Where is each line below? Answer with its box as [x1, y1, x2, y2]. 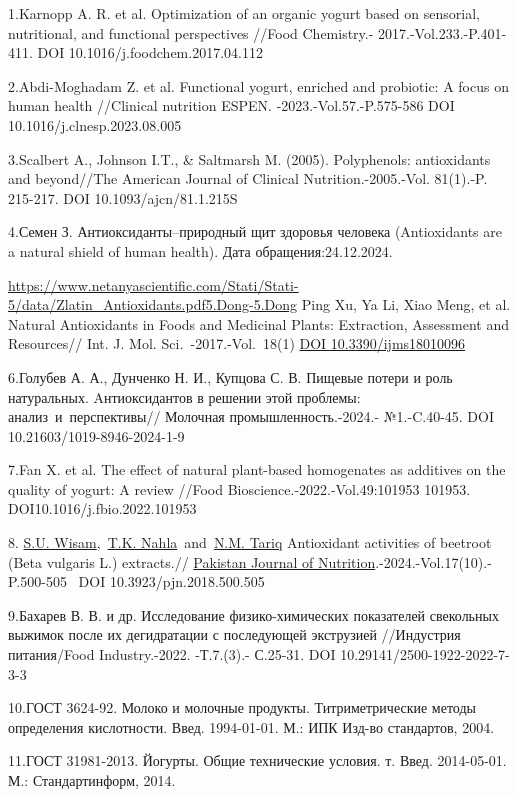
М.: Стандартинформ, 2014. [8, 770, 176, 790]
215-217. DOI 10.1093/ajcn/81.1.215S [8, 187, 238, 208]
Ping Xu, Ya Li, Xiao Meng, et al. [301, 294, 511, 315]
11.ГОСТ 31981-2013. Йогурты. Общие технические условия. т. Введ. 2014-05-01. [8, 750, 507, 771]
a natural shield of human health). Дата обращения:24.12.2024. [8, 240, 393, 261]
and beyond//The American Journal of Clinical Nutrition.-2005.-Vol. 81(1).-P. [8, 168, 488, 189]
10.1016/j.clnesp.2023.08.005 [8, 114, 182, 135]
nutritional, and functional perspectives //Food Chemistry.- [8, 22, 374, 43]
